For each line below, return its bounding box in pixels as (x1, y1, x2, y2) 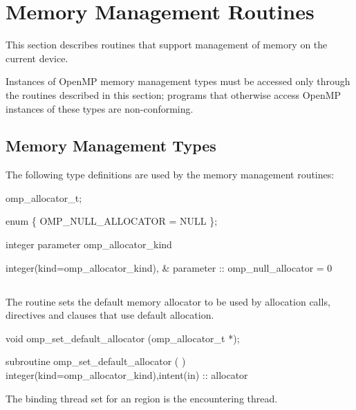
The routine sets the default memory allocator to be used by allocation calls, (6, 294, 330, 308)
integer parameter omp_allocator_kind (6, 237, 172, 252)
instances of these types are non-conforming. (6, 101, 194, 115)
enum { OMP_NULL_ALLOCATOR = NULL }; (6, 214, 218, 228)
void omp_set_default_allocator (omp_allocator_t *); (6, 330, 240, 345)
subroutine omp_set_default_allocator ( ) (6, 354, 186, 369)
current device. (6, 50, 68, 65)
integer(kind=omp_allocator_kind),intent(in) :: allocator (6, 368, 248, 382)
